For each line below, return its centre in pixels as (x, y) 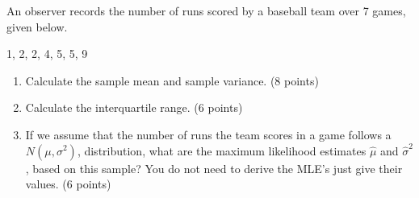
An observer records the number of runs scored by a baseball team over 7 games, (206, 10)
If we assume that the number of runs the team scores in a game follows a (208, 134)
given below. (37, 26)
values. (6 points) (68, 184)
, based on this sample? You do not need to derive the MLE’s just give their (214, 168)
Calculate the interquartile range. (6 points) (134, 107)
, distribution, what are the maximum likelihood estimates (222, 150)
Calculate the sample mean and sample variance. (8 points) (172, 80)
